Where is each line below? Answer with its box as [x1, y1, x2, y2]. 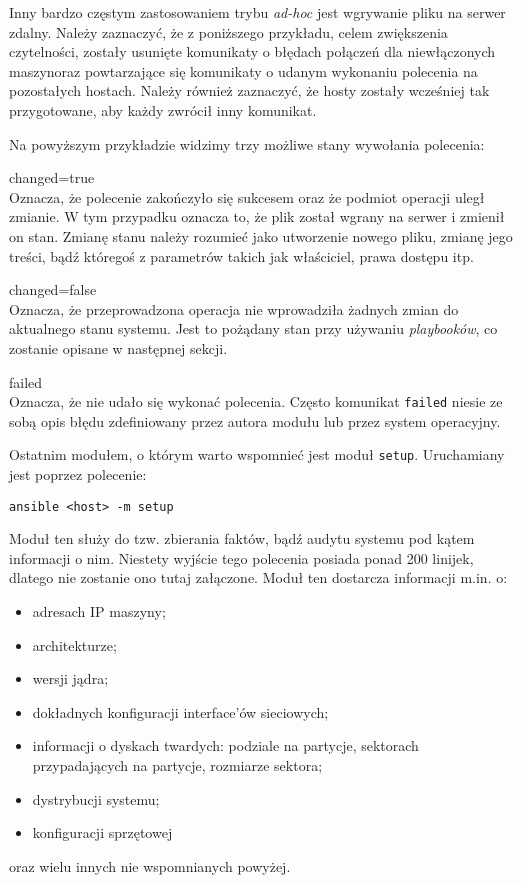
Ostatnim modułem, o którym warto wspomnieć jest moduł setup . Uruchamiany [9, 444, 505, 465]
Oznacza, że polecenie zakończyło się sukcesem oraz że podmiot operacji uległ [9, 186, 485, 207]
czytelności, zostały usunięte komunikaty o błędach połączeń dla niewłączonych [9, 41, 496, 62]
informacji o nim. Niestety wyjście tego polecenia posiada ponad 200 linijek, [9, 547, 474, 568]
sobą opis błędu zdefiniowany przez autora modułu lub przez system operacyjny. [9, 410, 501, 431]
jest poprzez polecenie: [9, 464, 147, 484]
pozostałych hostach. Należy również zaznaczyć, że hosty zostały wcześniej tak [9, 80, 490, 101]
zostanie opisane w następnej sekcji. [9, 337, 228, 358]
